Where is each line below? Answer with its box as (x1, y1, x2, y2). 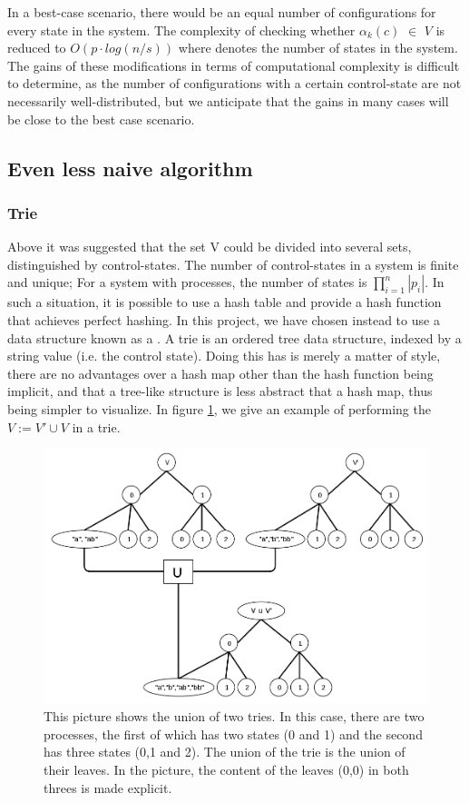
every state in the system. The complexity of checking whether (7, 20, 356, 39)
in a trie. (72, 417, 121, 436)
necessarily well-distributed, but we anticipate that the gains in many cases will (7, 91, 449, 110)
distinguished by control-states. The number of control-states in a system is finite (7, 254, 459, 273)
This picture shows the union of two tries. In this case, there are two (44, 707, 425, 726)
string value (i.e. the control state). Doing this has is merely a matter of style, (7, 346, 441, 365)
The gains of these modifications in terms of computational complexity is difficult (7, 55, 460, 74)
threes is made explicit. (44, 778, 172, 797)
